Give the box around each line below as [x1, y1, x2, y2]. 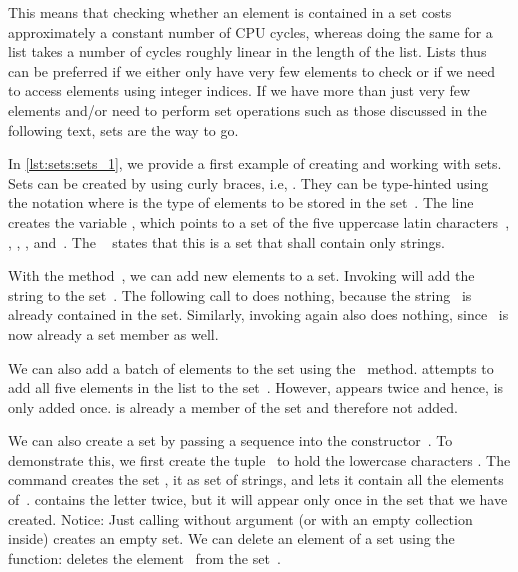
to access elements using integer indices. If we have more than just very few [8, 80, 471, 101]
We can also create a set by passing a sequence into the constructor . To [8, 430, 453, 451]
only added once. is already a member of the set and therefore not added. [8, 396, 458, 417]
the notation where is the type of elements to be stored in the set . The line [8, 192, 474, 213]
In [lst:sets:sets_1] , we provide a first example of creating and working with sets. [8, 153, 502, 174]
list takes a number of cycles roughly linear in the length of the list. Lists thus [8, 41, 487, 62]
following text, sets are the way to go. [8, 119, 239, 140]
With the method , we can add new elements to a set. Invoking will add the [8, 265, 475, 286]
